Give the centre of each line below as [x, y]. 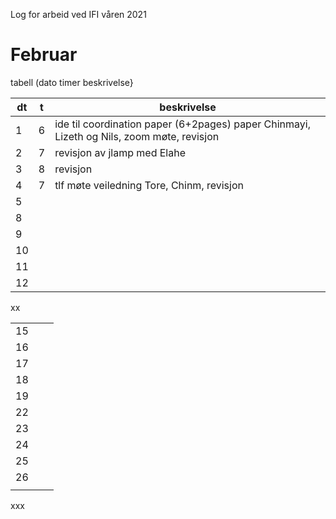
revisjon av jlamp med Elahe [120, 152]
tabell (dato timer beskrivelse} [72, 82]
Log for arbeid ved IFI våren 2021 [78, 14]
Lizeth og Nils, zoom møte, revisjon [137, 136]
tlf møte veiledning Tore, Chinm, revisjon [149, 185]
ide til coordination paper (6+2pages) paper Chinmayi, [182, 124]
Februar [44, 55]
